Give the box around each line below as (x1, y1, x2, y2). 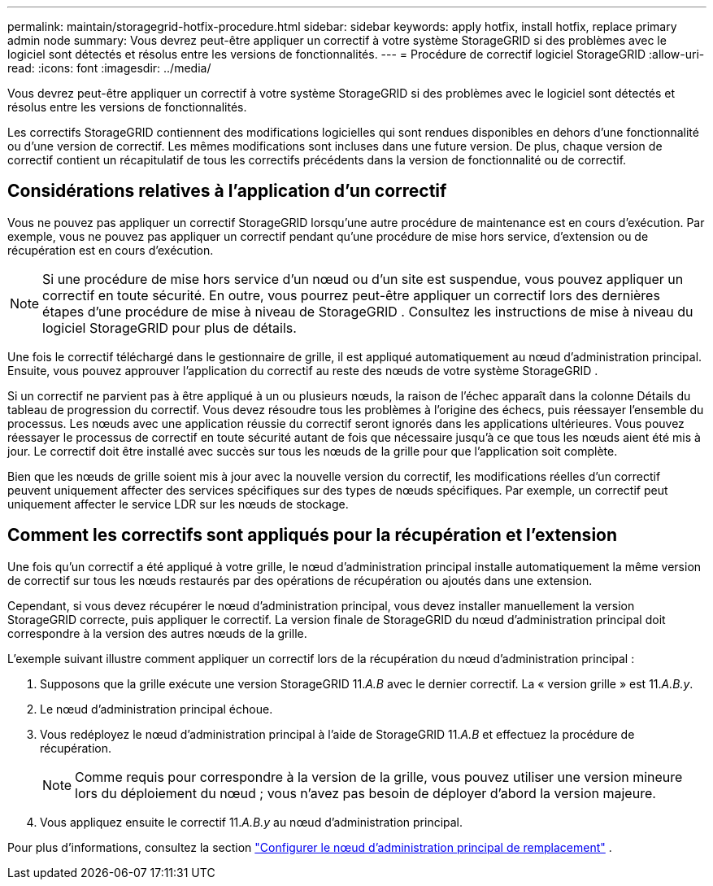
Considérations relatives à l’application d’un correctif (7, 181, 447, 202)
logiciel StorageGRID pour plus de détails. (42, 319, 297, 336)
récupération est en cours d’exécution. (7, 242, 214, 257)
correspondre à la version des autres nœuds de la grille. (7, 626, 307, 640)
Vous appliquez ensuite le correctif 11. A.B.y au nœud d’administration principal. (40, 814, 463, 829)
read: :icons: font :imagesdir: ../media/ (7, 61, 211, 75)
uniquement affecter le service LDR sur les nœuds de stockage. (7, 496, 349, 511)
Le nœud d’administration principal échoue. (40, 701, 273, 716)
